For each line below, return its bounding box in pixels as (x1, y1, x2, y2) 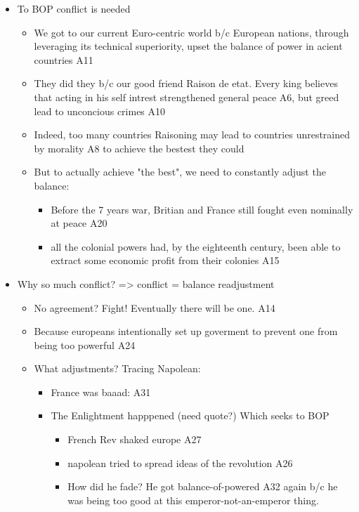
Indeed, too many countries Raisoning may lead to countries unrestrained (34, 127, 351, 142)
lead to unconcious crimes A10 (34, 103, 166, 118)
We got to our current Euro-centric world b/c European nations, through (34, 25, 349, 39)
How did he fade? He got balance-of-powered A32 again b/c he (67, 479, 338, 494)
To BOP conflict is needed (17, 1, 131, 15)
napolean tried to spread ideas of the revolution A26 (67, 455, 293, 470)
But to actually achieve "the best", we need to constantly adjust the (34, 164, 326, 179)
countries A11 (34, 52, 93, 67)
